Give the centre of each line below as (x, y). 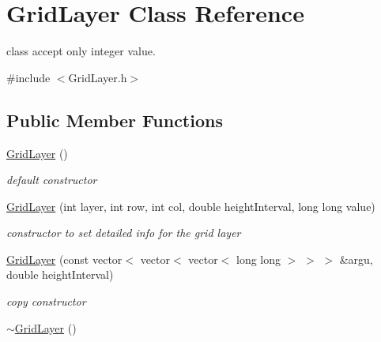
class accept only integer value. (81, 51)
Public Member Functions (115, 120)
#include (28, 77)
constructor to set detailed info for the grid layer (124, 233)
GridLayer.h (98, 77)
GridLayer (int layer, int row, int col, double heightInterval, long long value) (191, 206)
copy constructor (46, 301)
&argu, (356, 259)
